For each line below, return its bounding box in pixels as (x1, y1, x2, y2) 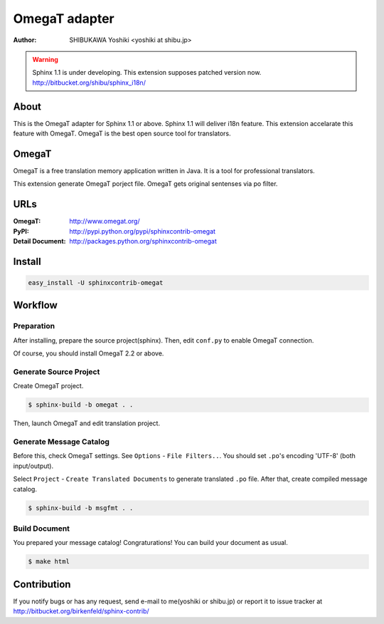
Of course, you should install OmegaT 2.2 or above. (13, 349, 164, 358)
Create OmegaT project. (13, 382, 84, 390)
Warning (32, 55, 58, 63)
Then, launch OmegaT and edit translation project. (13, 419, 160, 427)
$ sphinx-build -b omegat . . (28, 401, 134, 409)
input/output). (13, 462, 53, 470)
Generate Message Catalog (13, 437, 110, 447)
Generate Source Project (13, 367, 100, 377)
